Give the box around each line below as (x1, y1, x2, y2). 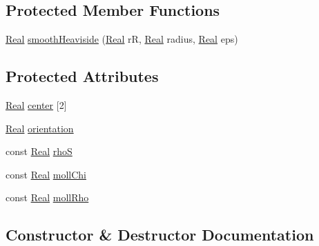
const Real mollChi (6, 167, 86, 181)
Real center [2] (6, 98, 67, 112)
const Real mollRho (6, 190, 89, 205)
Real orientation (6, 121, 74, 135)
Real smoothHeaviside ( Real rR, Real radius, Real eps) (6, 32, 238, 46)
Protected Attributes (6, 65, 159, 87)
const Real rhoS (6, 144, 72, 158)
